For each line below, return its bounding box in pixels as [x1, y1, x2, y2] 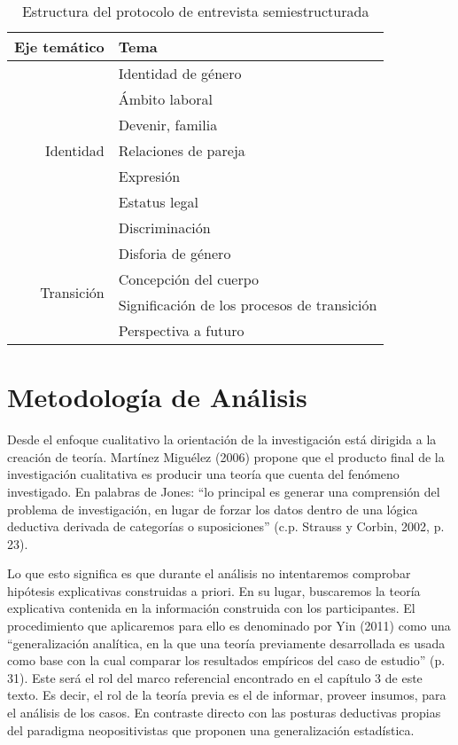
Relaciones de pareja [118, 140, 245, 161]
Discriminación [118, 217, 211, 238]
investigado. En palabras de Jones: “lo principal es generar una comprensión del [7, 482, 440, 500]
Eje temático [14, 36, 105, 57]
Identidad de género [118, 63, 242, 83]
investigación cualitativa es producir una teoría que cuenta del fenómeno [7, 465, 400, 483]
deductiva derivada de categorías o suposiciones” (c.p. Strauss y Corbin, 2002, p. [7, 517, 445, 536]
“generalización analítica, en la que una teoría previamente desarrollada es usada [7, 633, 446, 652]
